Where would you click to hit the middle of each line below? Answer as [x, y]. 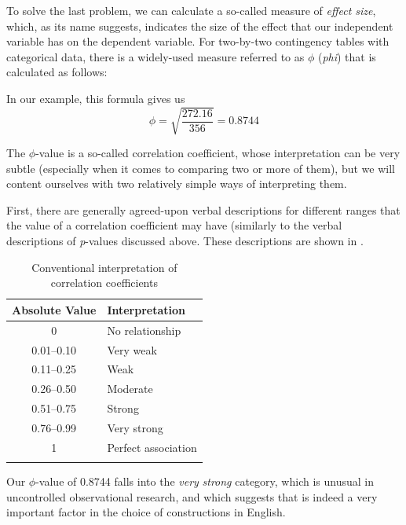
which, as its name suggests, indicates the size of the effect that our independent [200, 26]
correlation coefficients [104, 283]
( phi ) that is [347, 56]
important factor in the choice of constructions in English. [146, 512]
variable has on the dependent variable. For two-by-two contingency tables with [198, 41]
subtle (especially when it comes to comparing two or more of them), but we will [201, 168]
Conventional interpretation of [104, 267]
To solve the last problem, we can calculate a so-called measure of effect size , [191, 10]
